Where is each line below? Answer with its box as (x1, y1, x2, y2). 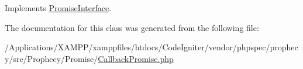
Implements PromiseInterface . (5, 2, 112, 13)
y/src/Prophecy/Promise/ (5, 52, 98, 64)
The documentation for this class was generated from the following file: (5, 21, 259, 33)
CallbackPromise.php (98, 52, 174, 64)
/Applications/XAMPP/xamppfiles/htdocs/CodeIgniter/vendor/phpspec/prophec (5, 41, 298, 53)
